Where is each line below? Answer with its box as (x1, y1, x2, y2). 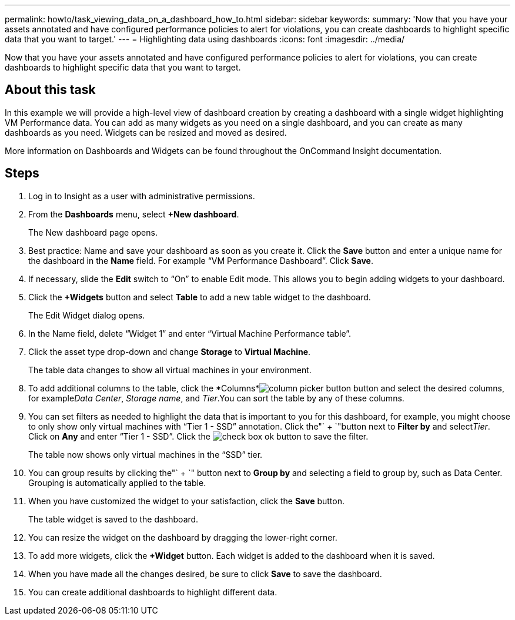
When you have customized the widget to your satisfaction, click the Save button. (28, 495, 345, 506)
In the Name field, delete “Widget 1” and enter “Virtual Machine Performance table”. (28, 328, 352, 339)
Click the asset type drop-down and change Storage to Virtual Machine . (28, 346, 311, 357)
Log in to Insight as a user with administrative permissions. (28, 190, 255, 201)
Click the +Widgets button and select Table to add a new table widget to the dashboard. (28, 291, 371, 302)
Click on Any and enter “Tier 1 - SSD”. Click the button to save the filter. (28, 431, 369, 441)
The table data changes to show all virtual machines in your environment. (28, 364, 312, 375)
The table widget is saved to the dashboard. (28, 514, 199, 524)
